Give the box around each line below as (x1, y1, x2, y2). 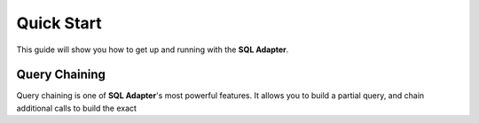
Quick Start (16, 13, 102, 33)
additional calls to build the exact (16, 103, 137, 113)
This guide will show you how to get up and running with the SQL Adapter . (16, 44, 289, 55)
